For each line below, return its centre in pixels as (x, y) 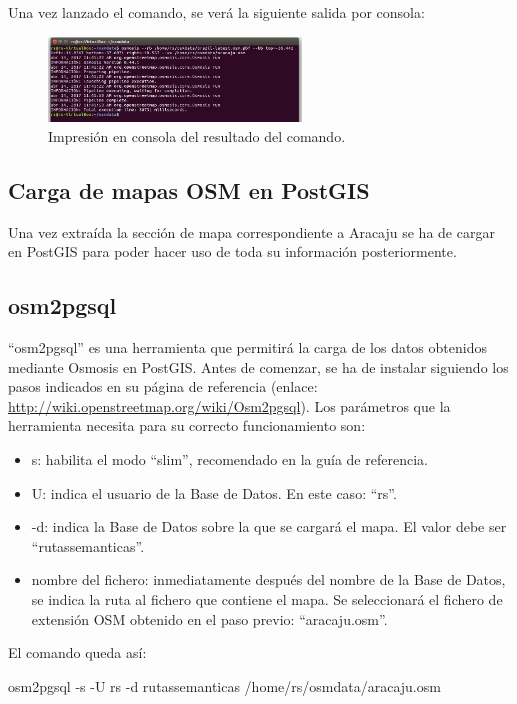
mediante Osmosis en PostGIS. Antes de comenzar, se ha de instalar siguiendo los (258, 366)
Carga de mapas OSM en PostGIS (189, 189)
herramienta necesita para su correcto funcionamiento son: (187, 425)
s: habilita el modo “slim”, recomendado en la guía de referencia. (229, 459)
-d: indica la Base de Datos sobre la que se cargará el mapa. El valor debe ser (269, 526)
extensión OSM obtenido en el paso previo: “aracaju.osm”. (209, 618)
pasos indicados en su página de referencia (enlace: (163, 386)
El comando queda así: (77, 652)
